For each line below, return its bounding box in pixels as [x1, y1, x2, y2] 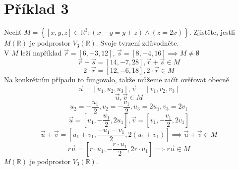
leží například [20, 47, 62, 57]
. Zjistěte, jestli [189, 27, 235, 37]
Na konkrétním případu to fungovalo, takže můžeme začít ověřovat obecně [4, 74, 229, 84]
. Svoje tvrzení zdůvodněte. [96, 38, 179, 48]
